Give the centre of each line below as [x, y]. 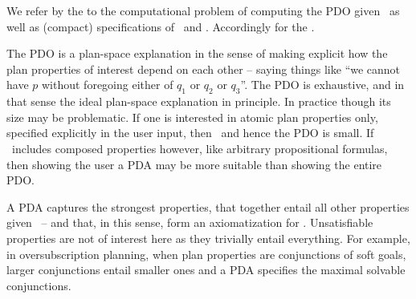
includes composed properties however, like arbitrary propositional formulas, [200, 148]
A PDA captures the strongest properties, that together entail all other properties [208, 206]
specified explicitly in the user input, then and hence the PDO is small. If [190, 133]
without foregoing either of [107, 85]
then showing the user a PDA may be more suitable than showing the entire [194, 164]
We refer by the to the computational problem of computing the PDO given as [203, 10]
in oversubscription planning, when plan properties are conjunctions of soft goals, [206, 254]
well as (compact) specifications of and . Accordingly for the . [161, 26]
